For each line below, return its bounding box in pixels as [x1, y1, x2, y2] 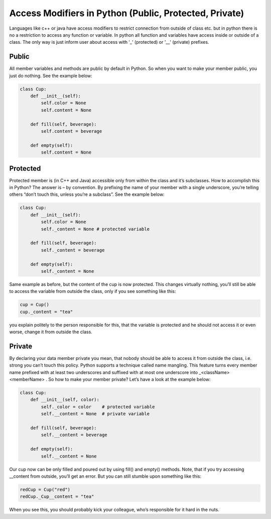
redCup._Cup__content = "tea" [20, 494, 94, 499]
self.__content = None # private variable [41, 411, 150, 417]
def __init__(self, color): [30, 397, 100, 403]
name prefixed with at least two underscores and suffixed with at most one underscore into [9, 369, 198, 375]
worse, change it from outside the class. [9, 329, 92, 335]
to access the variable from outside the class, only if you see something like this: [9, 288, 176, 294]
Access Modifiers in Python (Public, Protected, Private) [9, 8, 244, 19]
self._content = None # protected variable [41, 226, 150, 232]
